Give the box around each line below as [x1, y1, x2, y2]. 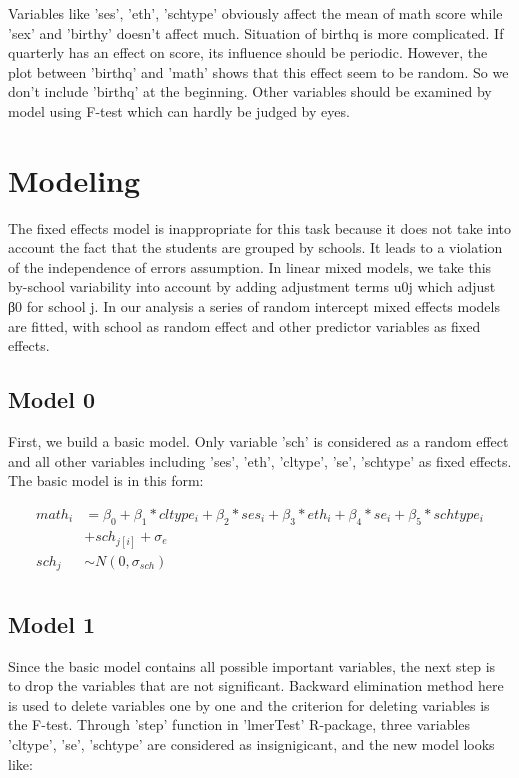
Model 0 [8, 384, 95, 415]
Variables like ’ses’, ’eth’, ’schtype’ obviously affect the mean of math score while [8, 3, 503, 23]
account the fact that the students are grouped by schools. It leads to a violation [8, 237, 503, 258]
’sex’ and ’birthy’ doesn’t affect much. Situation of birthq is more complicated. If [8, 22, 504, 43]
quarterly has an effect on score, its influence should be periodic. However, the [8, 42, 488, 63]
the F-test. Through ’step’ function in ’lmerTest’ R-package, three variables [8, 714, 471, 735]
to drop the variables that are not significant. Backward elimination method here [8, 675, 504, 696]
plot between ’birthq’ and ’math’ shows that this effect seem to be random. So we [8, 61, 509, 82]
